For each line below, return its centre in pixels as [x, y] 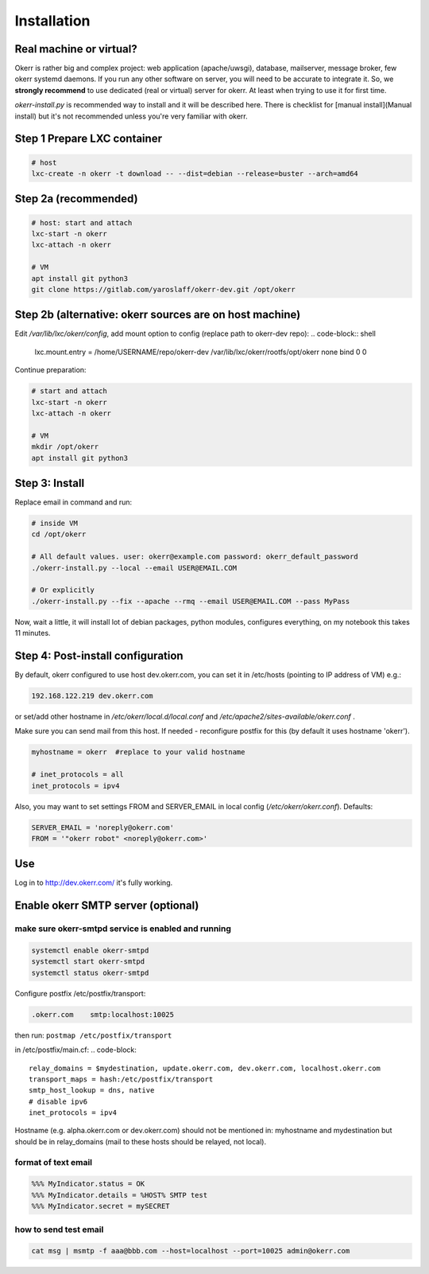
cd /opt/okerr [59, 534]
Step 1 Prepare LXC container [89, 139]
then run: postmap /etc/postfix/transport [93, 1035]
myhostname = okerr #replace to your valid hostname [138, 752]
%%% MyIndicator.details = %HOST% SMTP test [120, 1195]
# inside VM [55, 524]
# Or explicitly [63, 590]
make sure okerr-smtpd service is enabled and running [123, 929]
